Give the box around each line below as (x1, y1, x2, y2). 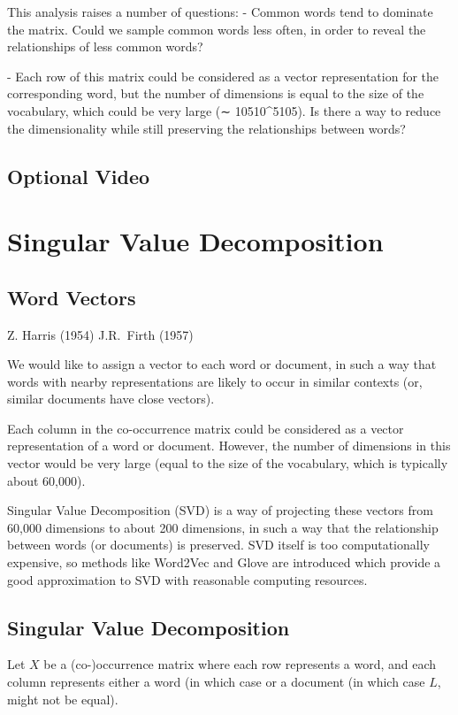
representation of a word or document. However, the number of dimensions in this (7, 436, 451, 455)
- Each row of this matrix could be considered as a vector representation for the (7, 66, 439, 85)
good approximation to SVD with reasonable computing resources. (7, 570, 368, 588)
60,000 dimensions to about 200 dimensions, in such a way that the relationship (7, 518, 439, 536)
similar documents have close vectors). (7, 389, 215, 408)
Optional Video (7, 162, 150, 189)
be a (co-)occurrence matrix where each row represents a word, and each (43, 655, 437, 673)
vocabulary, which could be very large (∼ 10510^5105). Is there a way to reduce (7, 101, 441, 119)
